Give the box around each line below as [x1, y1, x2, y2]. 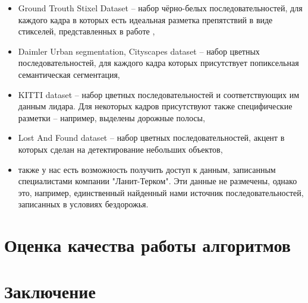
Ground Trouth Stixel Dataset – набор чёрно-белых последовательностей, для [18, 2, 303, 14]
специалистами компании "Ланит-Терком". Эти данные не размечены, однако [18, 175, 297, 187]
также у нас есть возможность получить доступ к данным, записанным [18, 163, 276, 175]
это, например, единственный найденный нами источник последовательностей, [18, 186, 304, 198]
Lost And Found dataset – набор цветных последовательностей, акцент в [18, 131, 285, 144]
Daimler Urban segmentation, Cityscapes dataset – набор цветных [18, 45, 260, 57]
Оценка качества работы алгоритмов [4, 233, 291, 257]
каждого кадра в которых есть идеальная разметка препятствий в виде [18, 13, 273, 26]
